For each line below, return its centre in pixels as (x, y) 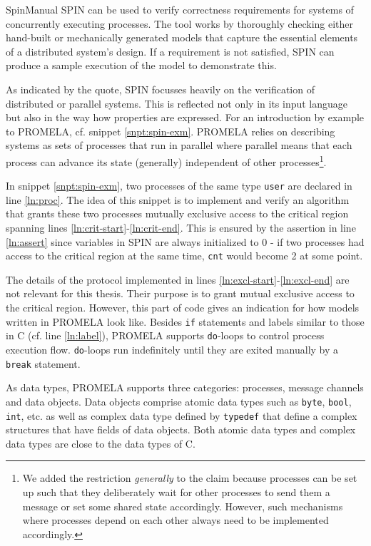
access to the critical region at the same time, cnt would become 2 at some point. (184, 256)
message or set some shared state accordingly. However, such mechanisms (183, 506)
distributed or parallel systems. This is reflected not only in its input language (177, 103)
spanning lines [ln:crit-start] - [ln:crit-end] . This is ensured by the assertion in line (181, 228)
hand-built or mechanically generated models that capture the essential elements (182, 37)
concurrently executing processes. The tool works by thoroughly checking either (180, 23)
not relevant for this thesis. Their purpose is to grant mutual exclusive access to (180, 293)
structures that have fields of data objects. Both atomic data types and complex (181, 429)
